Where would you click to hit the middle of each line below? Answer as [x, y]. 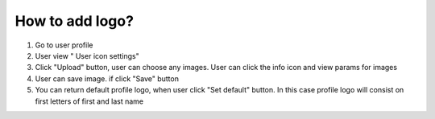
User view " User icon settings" [87, 55]
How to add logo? [75, 21]
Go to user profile [64, 45]
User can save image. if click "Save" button [107, 78]
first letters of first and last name [89, 101]
